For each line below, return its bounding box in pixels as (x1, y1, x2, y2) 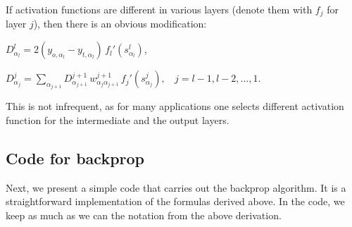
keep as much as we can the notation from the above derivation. (6, 208, 282, 223)
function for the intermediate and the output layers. (6, 113, 230, 128)
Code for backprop (6, 147, 145, 169)
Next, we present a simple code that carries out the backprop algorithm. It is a (6, 180, 346, 195)
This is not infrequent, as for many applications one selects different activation (6, 99, 344, 114)
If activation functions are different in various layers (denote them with (6, 2, 313, 16)
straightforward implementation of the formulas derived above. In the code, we (6, 194, 345, 209)
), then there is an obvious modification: (33, 16, 207, 31)
